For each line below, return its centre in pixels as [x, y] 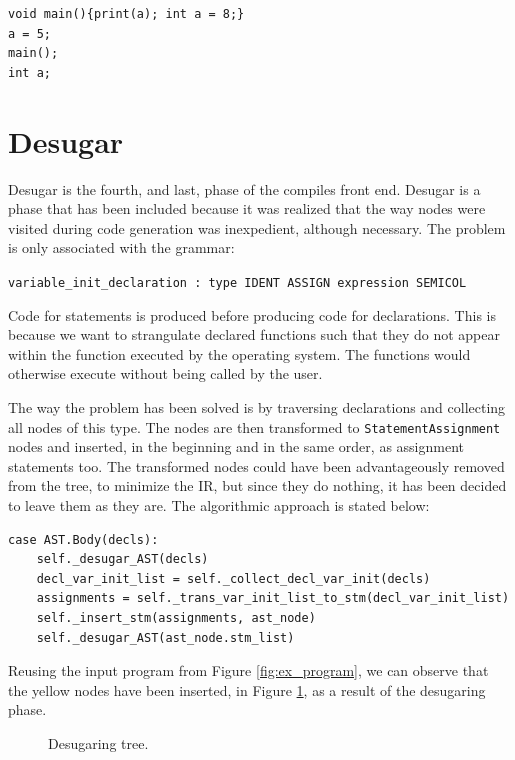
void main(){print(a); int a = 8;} [126, 14]
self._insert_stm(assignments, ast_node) [176, 617]
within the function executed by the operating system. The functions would [239, 353]
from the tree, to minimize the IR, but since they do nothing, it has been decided [257, 485]
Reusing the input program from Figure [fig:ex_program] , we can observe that [248, 670]
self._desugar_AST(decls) [122, 559]
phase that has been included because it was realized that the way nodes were [247, 208]
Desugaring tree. [98, 742]
